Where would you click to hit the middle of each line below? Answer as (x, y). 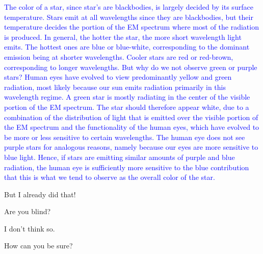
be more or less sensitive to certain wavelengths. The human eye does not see (125, 137)
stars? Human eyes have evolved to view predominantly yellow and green (118, 77)
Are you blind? (28, 211)
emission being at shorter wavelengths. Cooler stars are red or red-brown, (119, 56)
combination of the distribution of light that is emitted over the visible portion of (131, 117)
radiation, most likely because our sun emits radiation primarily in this (115, 87)
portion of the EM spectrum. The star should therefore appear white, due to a (127, 107)
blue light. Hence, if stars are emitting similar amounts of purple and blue (120, 157)
